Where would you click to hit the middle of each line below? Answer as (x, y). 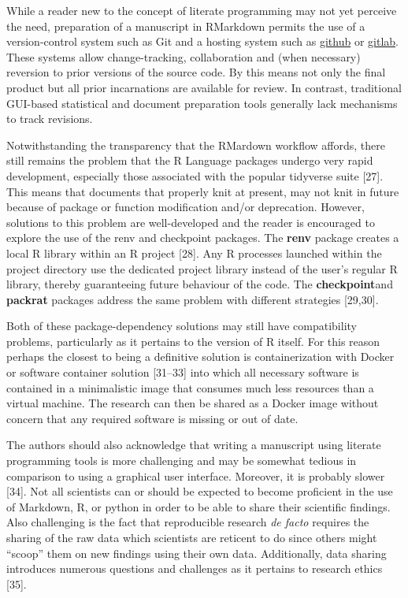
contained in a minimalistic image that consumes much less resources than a (190, 387)
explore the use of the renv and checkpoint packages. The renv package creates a (203, 238)
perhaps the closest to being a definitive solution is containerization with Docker (200, 357)
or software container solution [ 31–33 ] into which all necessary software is (183, 372)
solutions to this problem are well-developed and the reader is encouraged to (191, 222)
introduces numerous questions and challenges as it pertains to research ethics (195, 568)
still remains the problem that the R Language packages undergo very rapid (190, 160)
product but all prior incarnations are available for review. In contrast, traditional (204, 87)
